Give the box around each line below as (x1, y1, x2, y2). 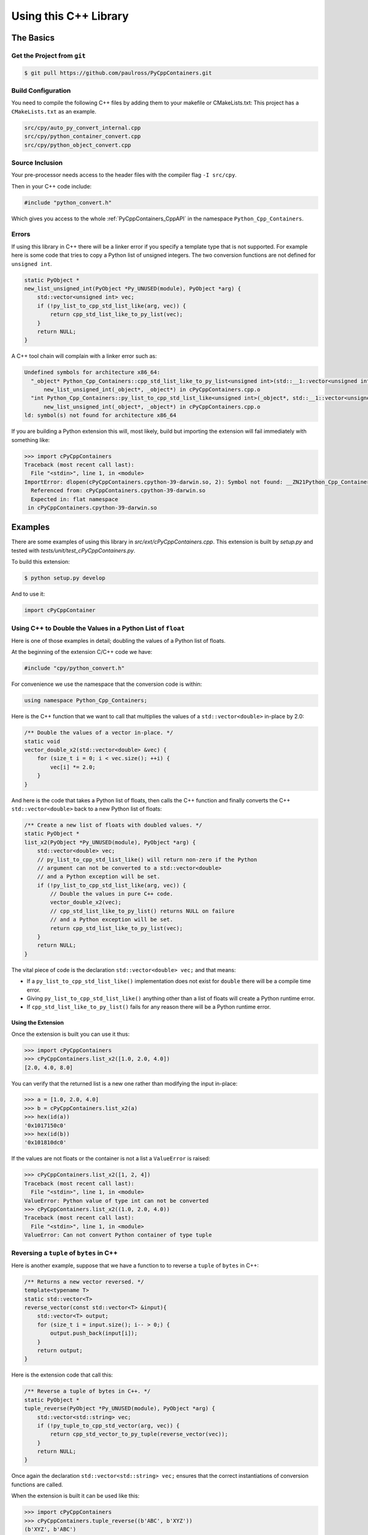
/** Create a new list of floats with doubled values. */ (24, 822, 202, 828)
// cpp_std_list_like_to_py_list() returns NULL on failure (50, 907, 235, 914)
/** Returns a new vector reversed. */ (24, 1278, 144, 1285)
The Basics (11, 33, 55, 43)
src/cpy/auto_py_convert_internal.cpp (24, 124, 141, 131)
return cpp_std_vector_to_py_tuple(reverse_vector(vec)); (50, 1431, 228, 1438)
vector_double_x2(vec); (50, 899, 122, 906)
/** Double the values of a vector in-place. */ (24, 729, 174, 736)
